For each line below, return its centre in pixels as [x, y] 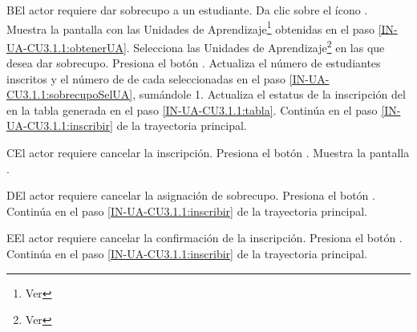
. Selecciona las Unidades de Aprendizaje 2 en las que [255, 46]
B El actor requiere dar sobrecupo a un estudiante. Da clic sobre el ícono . [187, 10]
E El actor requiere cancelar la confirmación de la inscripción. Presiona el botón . [204, 238]
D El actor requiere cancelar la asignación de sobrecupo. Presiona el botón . [191, 195]
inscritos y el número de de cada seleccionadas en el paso [146, 78]
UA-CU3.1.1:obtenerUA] [67, 47]
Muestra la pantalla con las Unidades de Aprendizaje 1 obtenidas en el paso [190, 27]
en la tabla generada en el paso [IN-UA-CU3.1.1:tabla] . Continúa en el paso [192, 109]
